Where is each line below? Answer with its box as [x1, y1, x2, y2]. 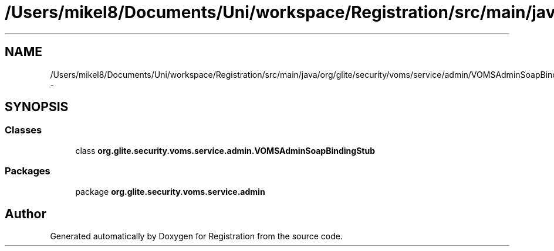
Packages [5, 165, 50, 177]
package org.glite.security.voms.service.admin [75, 186, 265, 197]
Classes [5, 124, 42, 136]
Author [5, 206, 46, 221]
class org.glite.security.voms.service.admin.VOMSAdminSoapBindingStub [75, 145, 375, 156]
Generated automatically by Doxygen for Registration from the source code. [50, 231, 343, 242]
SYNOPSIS [5, 99, 69, 115]
